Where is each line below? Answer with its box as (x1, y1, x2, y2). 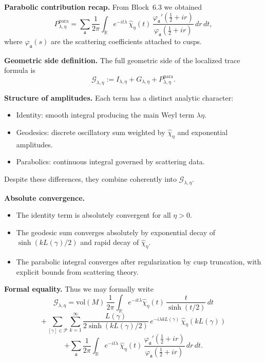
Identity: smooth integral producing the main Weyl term (16, 109, 195, 120)
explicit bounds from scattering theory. (16, 266, 139, 277)
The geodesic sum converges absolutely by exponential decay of (16, 226, 216, 237)
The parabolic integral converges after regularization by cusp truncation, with (16, 256, 261, 267)
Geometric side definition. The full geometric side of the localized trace (4, 54, 240, 65)
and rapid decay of (80, 237, 139, 247)
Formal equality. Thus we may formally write (4, 283, 154, 294)
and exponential (177, 126, 228, 137)
